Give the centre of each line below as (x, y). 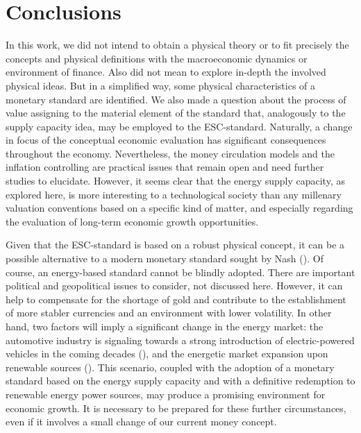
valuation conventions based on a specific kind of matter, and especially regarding (179, 208)
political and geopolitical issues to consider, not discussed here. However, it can (174, 286)
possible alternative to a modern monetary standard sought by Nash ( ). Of (165, 258)
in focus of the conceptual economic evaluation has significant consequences (166, 140)
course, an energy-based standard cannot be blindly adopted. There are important (180, 272)
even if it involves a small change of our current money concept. (141, 422)
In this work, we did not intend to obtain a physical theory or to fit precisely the (177, 45)
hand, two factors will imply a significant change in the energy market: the (165, 326)
